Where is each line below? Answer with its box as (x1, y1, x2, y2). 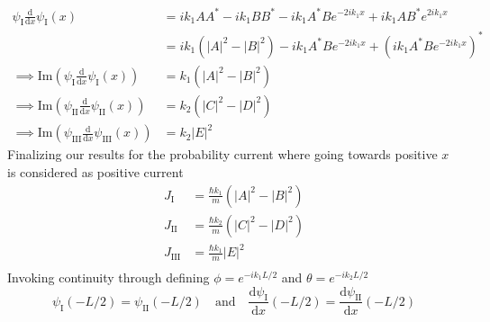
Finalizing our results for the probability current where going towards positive (7, 145, 438, 164)
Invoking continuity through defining (7, 268, 210, 287)
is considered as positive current (7, 163, 184, 182)
